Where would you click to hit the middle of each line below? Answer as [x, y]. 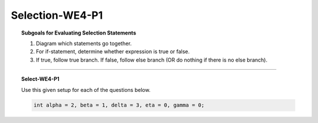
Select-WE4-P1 [41, 79]
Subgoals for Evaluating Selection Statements [79, 33]
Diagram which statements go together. [84, 43]
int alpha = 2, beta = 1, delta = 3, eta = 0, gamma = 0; [119, 105]
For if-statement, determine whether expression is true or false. [113, 52]
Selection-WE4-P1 [57, 15]
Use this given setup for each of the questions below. [86, 90]
